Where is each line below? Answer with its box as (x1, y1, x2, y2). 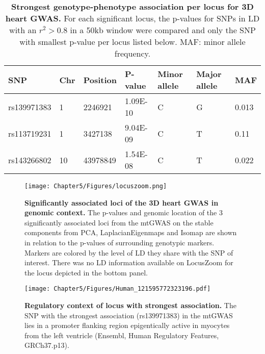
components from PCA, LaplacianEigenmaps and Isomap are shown (24, 227, 237, 238)
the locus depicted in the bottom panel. (24, 267, 148, 277)
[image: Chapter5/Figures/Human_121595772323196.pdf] (24, 285, 211, 293)
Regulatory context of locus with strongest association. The (24, 300, 236, 311)
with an (9, 24, 37, 36)
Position (83, 73, 117, 86)
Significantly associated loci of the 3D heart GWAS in (24, 197, 219, 208)
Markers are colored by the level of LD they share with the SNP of (24, 247, 233, 258)
